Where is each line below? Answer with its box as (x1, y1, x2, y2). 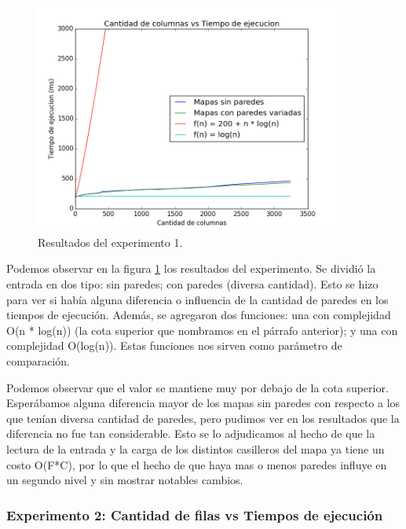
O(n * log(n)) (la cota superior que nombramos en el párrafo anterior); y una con (6, 321, 398, 338)
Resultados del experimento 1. (38, 233, 183, 250)
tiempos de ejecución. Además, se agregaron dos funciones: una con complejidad (6, 307, 391, 323)
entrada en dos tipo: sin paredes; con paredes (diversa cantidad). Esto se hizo (6, 275, 379, 292)
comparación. (6, 352, 70, 369)
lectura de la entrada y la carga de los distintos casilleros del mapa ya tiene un (6, 440, 385, 457)
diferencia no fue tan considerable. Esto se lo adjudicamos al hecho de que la (6, 425, 375, 442)
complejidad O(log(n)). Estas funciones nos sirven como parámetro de (6, 337, 342, 354)
